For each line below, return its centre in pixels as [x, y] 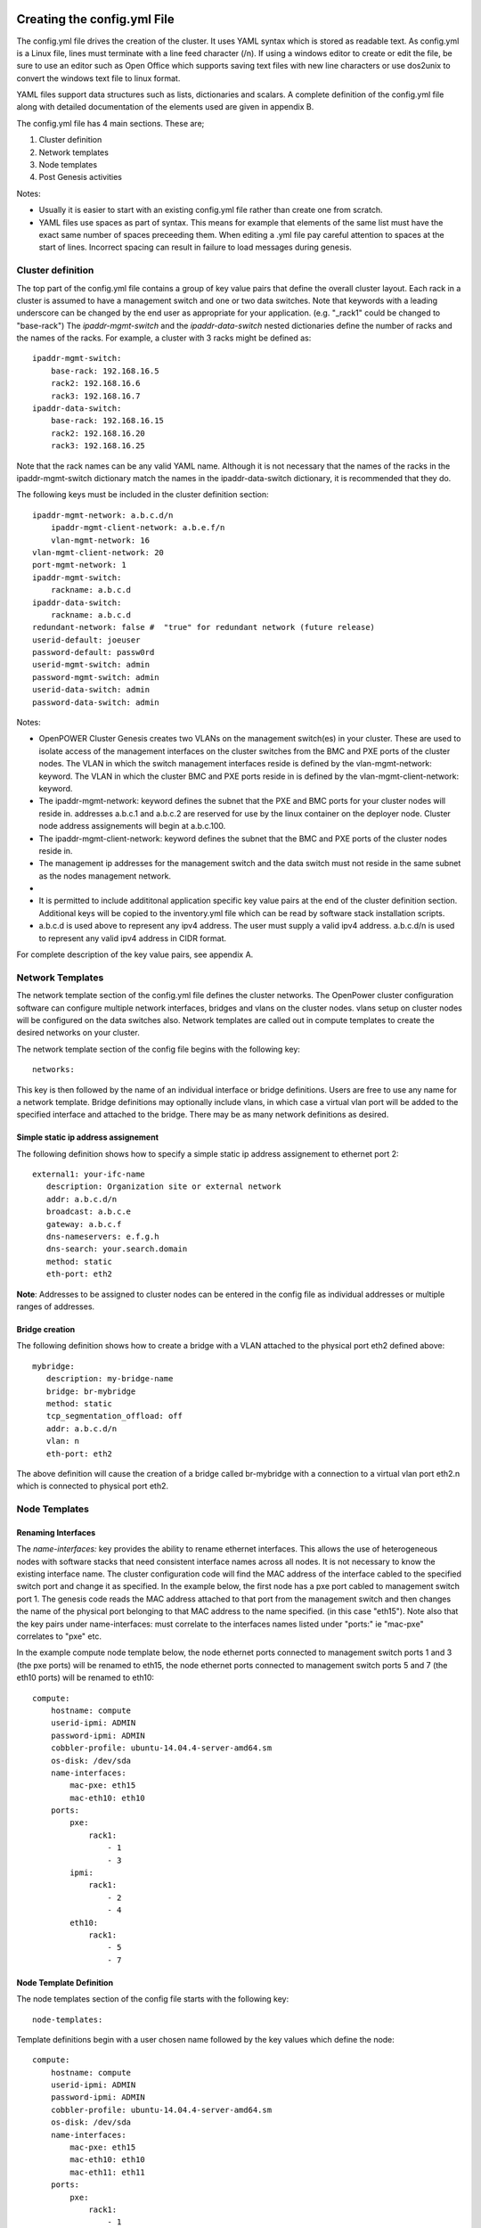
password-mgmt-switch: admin [96, 677]
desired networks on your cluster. [78, 1033]
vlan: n [63, 1441]
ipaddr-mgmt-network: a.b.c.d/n [103, 515]
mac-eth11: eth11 [108, 2172]
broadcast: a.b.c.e [89, 1212]
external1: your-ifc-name [89, 1175]
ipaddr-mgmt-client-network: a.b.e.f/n [138, 528]
